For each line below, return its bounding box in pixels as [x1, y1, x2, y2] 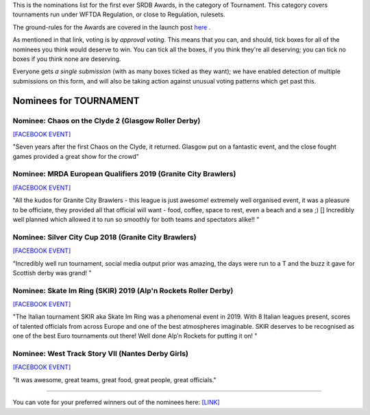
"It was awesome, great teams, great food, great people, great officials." [12, 375, 217, 383]
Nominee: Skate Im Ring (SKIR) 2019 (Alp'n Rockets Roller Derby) [12, 286, 234, 295]
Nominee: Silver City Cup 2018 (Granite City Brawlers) [12, 232, 197, 242]
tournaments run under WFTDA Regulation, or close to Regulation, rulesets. [12, 10, 225, 18]
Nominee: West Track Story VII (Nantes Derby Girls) [12, 349, 188, 358]
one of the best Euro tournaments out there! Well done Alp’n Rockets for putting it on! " [12, 332, 258, 340]
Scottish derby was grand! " [12, 268, 92, 277]
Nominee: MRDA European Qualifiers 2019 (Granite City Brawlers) [12, 169, 236, 179]
